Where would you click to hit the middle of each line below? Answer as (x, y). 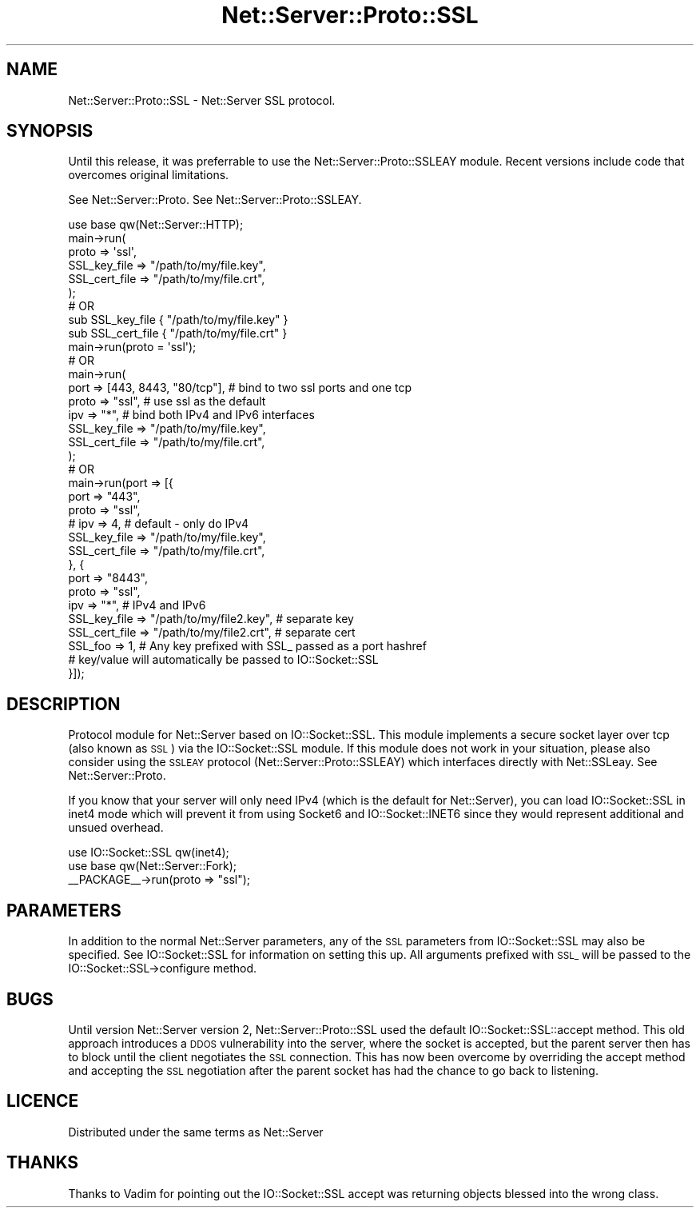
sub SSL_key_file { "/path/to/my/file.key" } (178, 320)
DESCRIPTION (64, 704)
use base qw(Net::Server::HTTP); (156, 225)
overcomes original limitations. (149, 175)
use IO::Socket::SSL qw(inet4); (149, 853)
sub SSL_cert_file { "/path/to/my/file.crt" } (178, 333)
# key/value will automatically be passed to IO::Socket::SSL (223, 660)
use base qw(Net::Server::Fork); (153, 866)
